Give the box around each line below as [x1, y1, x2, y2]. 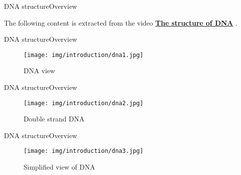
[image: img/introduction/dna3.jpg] [24, 147, 144, 155]
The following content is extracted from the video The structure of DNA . [4, 17, 238, 28]
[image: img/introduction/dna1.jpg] [24, 51, 144, 58]
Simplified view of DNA [24, 162, 95, 172]
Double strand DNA [24, 114, 85, 124]
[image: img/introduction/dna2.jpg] [24, 99, 144, 107]
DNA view [24, 65, 55, 76]
